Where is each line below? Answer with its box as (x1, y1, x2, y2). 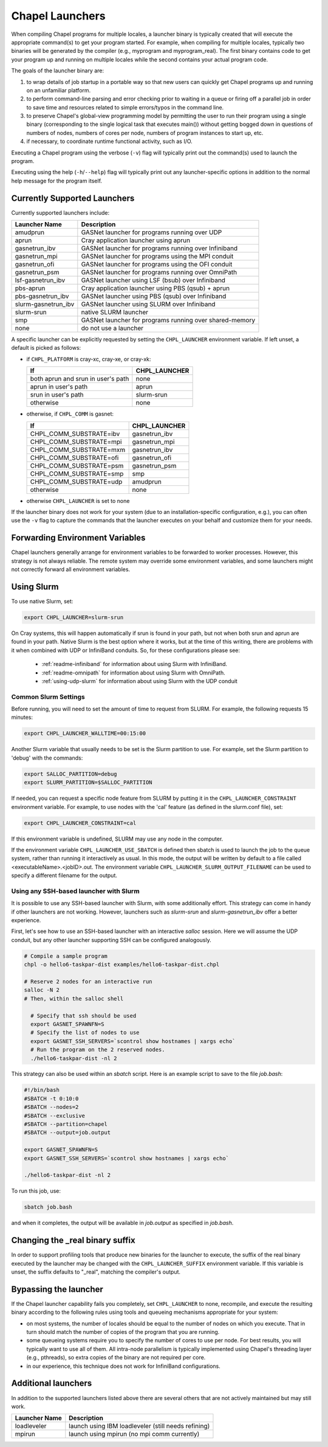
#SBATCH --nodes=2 (24, 1104, 79, 1111)
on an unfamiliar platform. (26, 86, 91, 94)
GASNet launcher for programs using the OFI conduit (81, 260, 233, 269)
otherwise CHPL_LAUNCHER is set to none (26, 497, 130, 504)
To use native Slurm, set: (11, 598, 73, 605)
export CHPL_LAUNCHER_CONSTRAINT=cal (24, 819, 137, 827)
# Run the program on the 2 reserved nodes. (30, 1046, 165, 1053)
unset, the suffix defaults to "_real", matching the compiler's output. (11, 1268, 181, 1275)
